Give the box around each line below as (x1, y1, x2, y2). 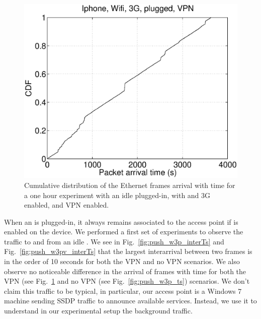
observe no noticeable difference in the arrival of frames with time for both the (4, 266, 246, 276)
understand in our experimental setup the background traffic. (4, 305, 193, 316)
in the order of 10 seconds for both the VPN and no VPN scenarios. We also (4, 256, 240, 267)
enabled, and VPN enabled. (24, 200, 109, 210)
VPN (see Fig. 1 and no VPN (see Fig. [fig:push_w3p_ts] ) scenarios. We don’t (4, 276, 250, 286)
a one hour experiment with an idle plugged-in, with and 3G (24, 189, 211, 200)
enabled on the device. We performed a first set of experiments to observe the (4, 226, 243, 237)
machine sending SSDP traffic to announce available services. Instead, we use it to (4, 295, 257, 306)
